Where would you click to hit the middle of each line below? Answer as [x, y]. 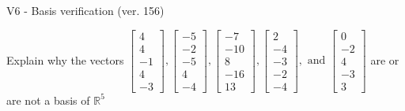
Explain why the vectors [65, 59]
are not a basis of [48, 100]
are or [385, 59]
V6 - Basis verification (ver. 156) [85, 10]
